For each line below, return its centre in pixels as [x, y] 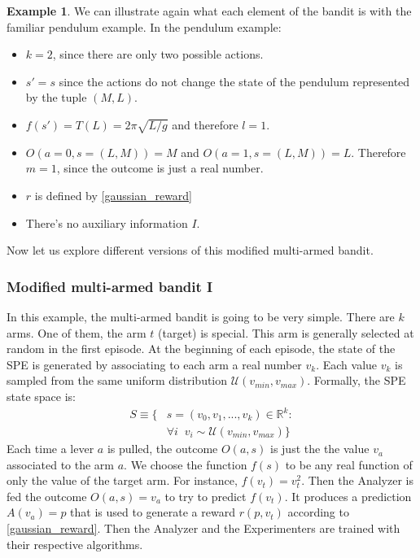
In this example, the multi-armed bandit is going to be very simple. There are [201, 316]
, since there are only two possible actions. [158, 54]
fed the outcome [47, 496]
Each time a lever [50, 449]
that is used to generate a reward [153, 512]
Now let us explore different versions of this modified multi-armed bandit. [190, 250]
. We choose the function [186, 464]
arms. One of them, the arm [77, 332]
